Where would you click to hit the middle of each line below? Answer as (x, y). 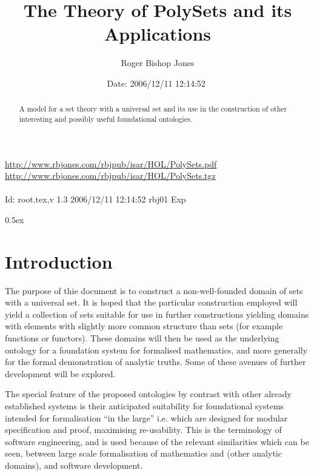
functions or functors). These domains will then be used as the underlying (142, 338)
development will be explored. (60, 373)
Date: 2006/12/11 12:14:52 (156, 83)
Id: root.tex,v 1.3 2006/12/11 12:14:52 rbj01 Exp (95, 199)
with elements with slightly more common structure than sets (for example (144, 326)
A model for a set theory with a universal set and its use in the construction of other (153, 109)
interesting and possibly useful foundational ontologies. (105, 119)
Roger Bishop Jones (158, 63)
